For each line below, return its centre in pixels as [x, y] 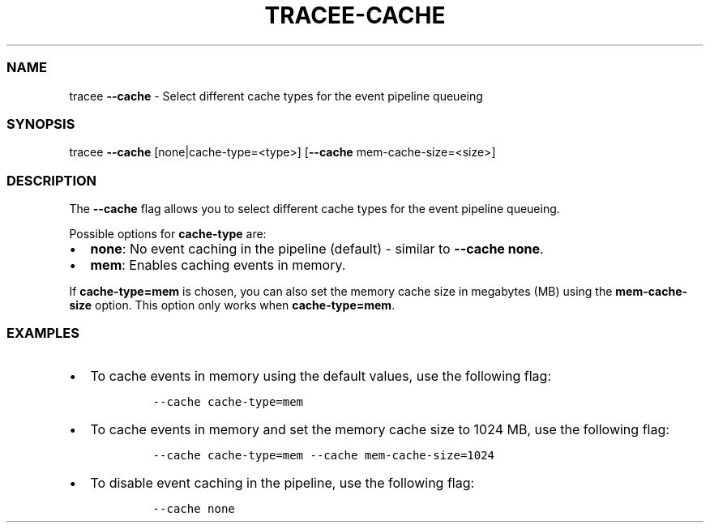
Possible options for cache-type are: [168, 234]
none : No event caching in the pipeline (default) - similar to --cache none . [317, 249]
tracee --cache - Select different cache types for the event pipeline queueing [276, 96]
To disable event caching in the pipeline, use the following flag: [282, 482]
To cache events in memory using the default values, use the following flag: [321, 375]
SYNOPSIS [41, 124]
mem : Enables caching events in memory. [218, 265]
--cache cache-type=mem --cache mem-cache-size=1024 [324, 455]
